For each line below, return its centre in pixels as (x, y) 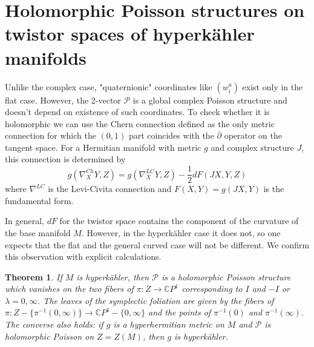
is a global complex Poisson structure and (210, 100)
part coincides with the (171, 135)
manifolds (46, 57)
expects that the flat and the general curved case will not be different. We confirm (157, 244)
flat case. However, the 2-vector (63, 100)
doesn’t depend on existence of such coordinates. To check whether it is (137, 112)
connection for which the (51, 135)
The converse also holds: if (54, 324)
